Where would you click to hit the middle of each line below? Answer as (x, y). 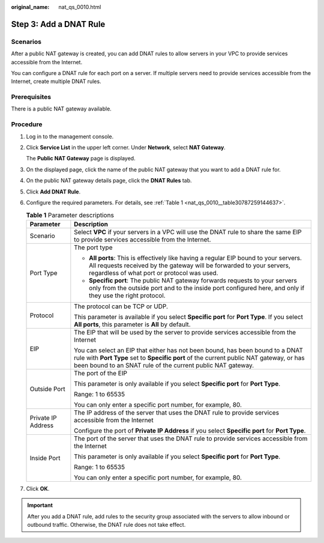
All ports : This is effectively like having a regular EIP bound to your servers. (196, 258)
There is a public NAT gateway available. (61, 109)
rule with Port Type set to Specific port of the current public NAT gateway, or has (190, 357)
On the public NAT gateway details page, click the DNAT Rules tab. (109, 181)
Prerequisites (31, 97)
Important (40, 505)
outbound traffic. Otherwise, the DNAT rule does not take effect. (106, 524)
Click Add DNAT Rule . (53, 192)
